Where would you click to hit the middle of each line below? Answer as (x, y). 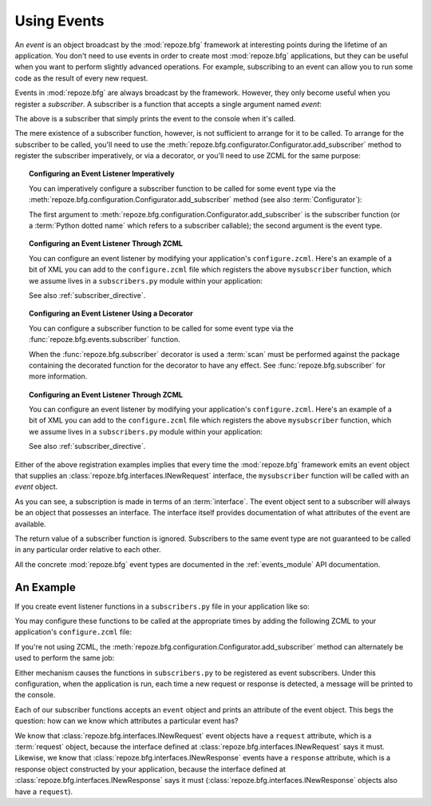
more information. (58, 376)
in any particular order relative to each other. (88, 550)
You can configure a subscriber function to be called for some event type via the (162, 328)
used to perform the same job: (65, 658)
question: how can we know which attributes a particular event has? (127, 721)
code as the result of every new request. (81, 78)
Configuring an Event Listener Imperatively (102, 174)
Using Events (59, 21)
